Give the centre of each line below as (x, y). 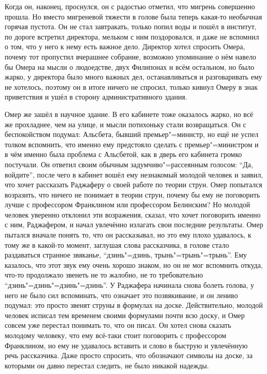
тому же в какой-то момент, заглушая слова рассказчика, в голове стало (117, 244)
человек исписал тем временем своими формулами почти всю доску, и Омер (125, 315)
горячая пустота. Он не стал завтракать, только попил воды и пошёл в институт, (131, 26)
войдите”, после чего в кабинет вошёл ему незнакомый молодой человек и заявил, (134, 174)
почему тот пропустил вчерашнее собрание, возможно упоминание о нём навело (130, 56)
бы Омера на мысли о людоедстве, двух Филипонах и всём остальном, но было (130, 66)
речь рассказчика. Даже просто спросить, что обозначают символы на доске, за (129, 355)
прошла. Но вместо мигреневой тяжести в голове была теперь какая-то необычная (133, 16)
